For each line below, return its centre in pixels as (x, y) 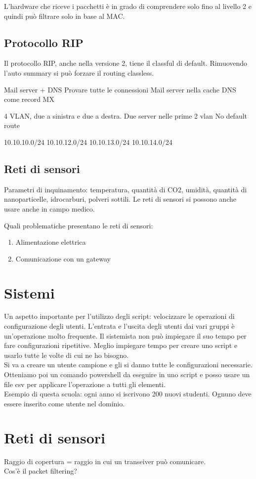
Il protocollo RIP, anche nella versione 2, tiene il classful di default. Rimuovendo (126, 63)
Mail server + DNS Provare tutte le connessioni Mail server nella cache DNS (120, 89)
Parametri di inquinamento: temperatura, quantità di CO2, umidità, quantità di (126, 189)
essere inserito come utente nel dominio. (64, 403)
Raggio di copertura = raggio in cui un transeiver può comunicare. (105, 461)
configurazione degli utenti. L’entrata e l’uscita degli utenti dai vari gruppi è (119, 326)
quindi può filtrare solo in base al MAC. (64, 16)
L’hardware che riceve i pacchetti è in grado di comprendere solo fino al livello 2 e (128, 6)
